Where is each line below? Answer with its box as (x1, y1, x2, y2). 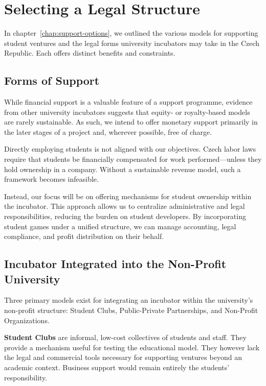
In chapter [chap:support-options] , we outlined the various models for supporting (4, 28, 258, 38)
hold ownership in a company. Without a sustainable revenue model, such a (4, 163, 241, 174)
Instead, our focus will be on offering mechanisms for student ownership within (4, 190, 252, 201)
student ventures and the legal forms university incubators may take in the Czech (4, 37, 260, 48)
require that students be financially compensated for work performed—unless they (4, 154, 262, 164)
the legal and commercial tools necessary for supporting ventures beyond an (4, 352, 242, 363)
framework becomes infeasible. (4, 174, 99, 184)
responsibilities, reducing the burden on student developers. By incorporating (4, 211, 246, 222)
